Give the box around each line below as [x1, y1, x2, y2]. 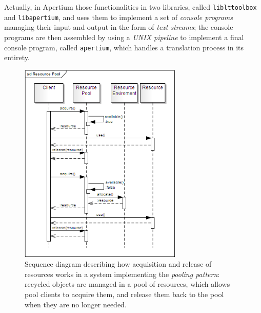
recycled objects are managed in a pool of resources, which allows [25, 279, 230, 289]
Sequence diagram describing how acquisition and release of [25, 259, 212, 269]
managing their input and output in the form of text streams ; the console [4, 22, 233, 32]
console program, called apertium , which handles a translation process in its [4, 42, 244, 52]
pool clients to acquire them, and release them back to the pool [25, 289, 224, 300]
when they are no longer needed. [25, 299, 127, 309]
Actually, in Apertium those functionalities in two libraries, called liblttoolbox [4, 2, 257, 12]
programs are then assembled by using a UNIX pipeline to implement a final [4, 31, 244, 42]
